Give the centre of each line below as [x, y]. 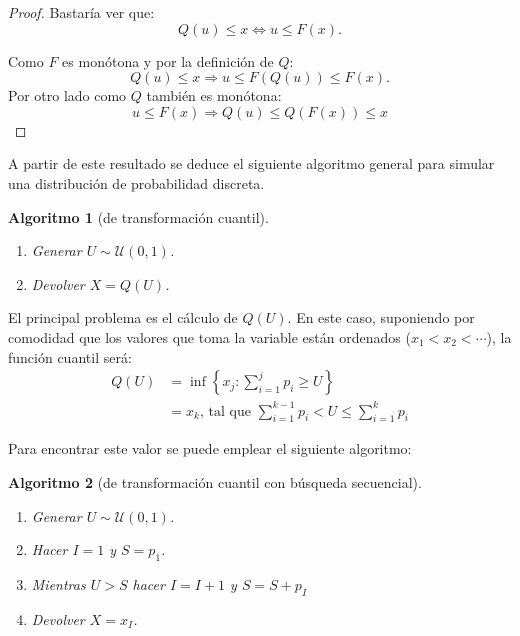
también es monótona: [214, 95]
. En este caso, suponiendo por [381, 317]
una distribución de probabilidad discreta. [136, 182]
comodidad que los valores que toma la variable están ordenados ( [209, 336]
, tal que [225, 411]
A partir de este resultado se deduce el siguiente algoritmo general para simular [251, 163]
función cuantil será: [70, 356]
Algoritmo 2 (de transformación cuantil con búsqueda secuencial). [215, 482]
